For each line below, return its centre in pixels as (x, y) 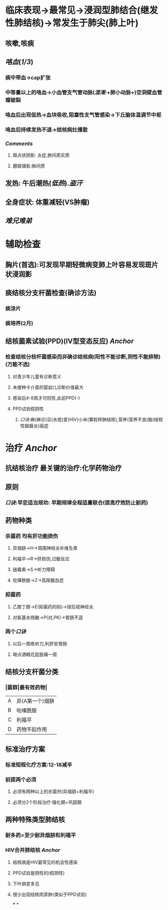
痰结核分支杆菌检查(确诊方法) (51, 293)
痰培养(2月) (19, 323)
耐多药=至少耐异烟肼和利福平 (41, 835)
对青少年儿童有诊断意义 (37, 376)
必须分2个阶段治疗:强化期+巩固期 (47, 802)
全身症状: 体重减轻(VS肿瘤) (47, 202)
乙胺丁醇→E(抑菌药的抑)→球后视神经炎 (53, 606)
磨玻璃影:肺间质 (29, 166)
